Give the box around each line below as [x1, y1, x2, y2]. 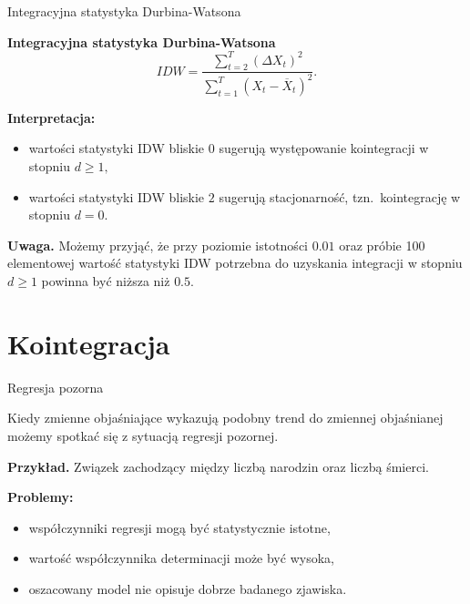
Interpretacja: [7, 107, 96, 127]
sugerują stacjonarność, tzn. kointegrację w [219, 187, 461, 206]
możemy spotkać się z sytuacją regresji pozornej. [7, 425, 279, 445]
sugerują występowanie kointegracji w [219, 138, 429, 158]
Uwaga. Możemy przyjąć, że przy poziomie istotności [7, 235, 308, 254]
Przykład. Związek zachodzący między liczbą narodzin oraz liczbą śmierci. [7, 456, 429, 476]
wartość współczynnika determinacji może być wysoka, [28, 548, 334, 568]
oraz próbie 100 [339, 235, 425, 254]
